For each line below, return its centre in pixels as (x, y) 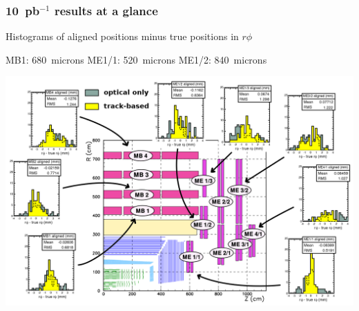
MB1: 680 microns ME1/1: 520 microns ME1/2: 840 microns (136, 59)
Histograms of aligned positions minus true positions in (122, 36)
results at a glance (106, 10)
